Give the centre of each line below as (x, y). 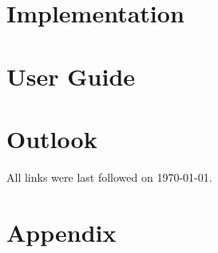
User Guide (71, 76)
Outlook (52, 138)
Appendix (61, 232)
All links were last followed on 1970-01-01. (109, 177)
